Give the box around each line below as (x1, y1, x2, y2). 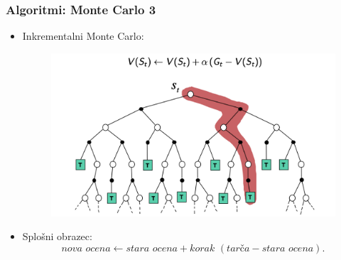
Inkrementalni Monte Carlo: (22, 28, 144, 43)
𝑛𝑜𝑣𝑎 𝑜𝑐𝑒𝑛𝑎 (61, 243, 111, 254)
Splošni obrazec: (22, 229, 92, 244)
